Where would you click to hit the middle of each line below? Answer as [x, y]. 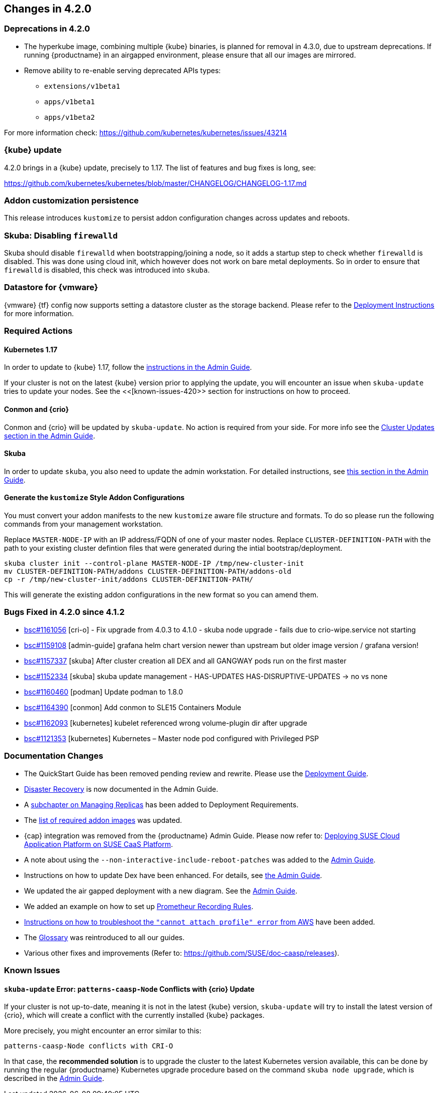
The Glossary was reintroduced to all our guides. [104, 937]
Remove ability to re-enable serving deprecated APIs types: [123, 70]
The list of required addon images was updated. [103, 820]
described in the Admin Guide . [54, 1078]
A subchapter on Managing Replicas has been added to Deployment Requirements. [161, 804]
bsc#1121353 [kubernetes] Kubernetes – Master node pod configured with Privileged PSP [172, 738]
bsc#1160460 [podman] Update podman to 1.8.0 [104, 692]
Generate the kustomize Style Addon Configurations [94, 498]
